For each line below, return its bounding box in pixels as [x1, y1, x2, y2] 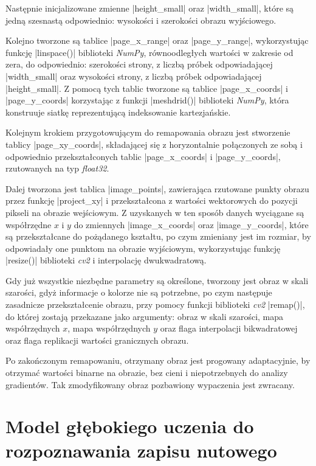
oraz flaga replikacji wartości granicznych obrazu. [5, 333, 189, 346]
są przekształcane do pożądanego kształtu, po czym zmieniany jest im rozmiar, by [5, 230, 311, 243]
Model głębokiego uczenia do [5, 414, 254, 439]
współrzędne [5, 218, 52, 231]
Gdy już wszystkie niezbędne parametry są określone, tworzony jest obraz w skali [5, 274, 309, 287]
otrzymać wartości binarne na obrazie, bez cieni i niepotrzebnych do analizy [5, 366, 288, 379]
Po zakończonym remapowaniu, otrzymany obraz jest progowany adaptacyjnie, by [5, 354, 311, 367]
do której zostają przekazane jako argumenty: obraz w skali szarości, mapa [5, 310, 284, 322]
